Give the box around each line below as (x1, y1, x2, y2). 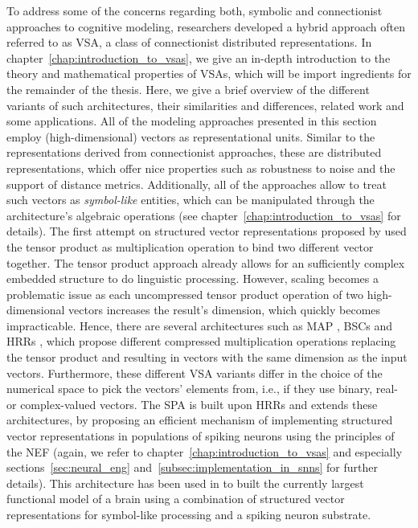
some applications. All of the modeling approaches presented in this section (6, 113, 377, 129)
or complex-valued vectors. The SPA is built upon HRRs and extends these (6, 395, 378, 412)
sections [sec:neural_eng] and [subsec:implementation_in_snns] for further (6, 459, 378, 476)
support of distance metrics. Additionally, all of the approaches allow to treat (6, 175, 387, 192)
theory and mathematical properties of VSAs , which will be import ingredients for (6, 65, 412, 82)
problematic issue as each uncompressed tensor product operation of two (6, 285, 363, 302)
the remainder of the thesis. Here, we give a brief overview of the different (6, 80, 370, 97)
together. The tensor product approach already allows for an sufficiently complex (6, 254, 405, 271)
